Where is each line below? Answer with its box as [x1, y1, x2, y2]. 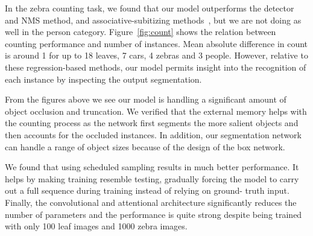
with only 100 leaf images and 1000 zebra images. [5, 220, 188, 232]
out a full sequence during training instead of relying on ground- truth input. [5, 184, 289, 197]
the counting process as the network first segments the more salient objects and [5, 116, 299, 129]
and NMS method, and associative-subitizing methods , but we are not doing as [5, 13, 302, 26]
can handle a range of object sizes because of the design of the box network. [5, 140, 285, 153]
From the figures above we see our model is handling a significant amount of [5, 93, 286, 106]
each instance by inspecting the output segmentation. [5, 72, 202, 85]
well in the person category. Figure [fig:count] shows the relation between [5, 25, 276, 38]
